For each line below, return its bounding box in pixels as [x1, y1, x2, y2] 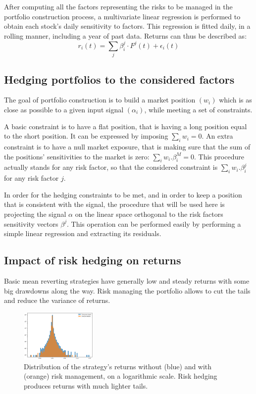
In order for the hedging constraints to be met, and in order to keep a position [4, 189, 242, 199]
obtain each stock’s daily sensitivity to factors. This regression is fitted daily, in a [4, 21, 251, 31]
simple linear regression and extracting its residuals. [4, 228, 161, 239]
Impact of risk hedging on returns [4, 252, 181, 268]
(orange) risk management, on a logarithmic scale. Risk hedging [24, 371, 217, 381]
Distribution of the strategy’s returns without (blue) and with [24, 361, 212, 371]
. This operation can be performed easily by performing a [66, 218, 241, 229]
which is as [219, 95, 252, 105]
